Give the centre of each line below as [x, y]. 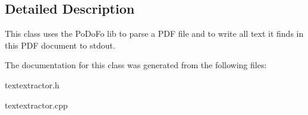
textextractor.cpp [36, 105]
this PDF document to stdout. [60, 45]
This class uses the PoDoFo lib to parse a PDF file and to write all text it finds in [154, 33]
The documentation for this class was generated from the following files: [136, 65]
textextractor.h [32, 84]
